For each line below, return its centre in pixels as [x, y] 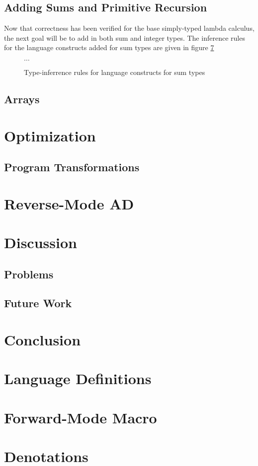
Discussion [41, 242]
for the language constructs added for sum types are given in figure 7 [109, 47]
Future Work [38, 303]
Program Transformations [72, 167]
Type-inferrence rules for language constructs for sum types [115, 72]
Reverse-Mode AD [69, 203]
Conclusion [43, 340]
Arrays [22, 99]
